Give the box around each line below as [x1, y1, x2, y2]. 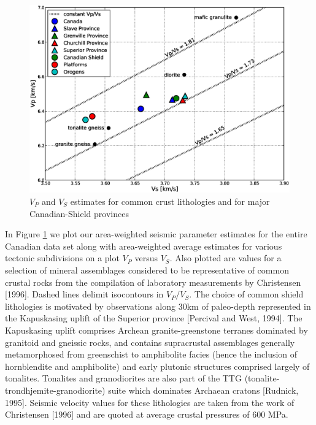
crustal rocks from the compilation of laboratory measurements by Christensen [5, 275, 301, 288]
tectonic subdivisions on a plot [5, 251, 120, 264]
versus [134, 251, 158, 264]
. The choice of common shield [189, 288, 304, 301]
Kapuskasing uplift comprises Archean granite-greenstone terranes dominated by [5, 323, 308, 336]
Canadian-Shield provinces [29, 207, 129, 220]
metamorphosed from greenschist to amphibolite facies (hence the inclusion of [5, 348, 298, 361]
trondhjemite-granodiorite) [5, 383, 106, 396]
